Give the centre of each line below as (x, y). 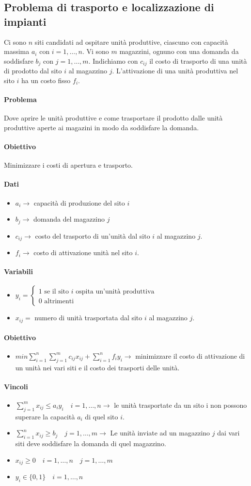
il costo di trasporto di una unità (198, 61)
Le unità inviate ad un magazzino (160, 433)
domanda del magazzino (69, 219)
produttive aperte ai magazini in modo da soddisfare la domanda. (102, 127)
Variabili (18, 271)
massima (17, 51)
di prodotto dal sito (33, 71)
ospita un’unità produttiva (115, 292)
